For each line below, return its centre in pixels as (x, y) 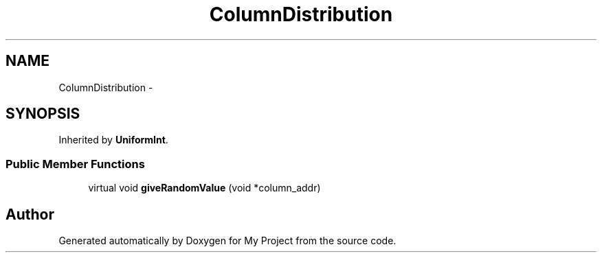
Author (30, 214)
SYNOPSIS (43, 114)
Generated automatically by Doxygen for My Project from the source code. (227, 241)
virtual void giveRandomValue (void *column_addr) (204, 188)
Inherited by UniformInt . (113, 140)
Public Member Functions (75, 164)
